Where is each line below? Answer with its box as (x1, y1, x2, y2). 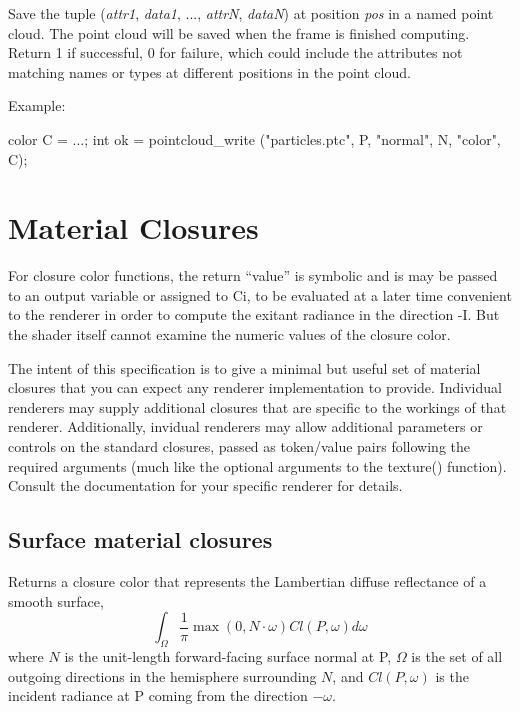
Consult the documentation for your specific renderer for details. (8, 475, 403, 496)
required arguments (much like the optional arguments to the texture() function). (8, 455, 507, 476)
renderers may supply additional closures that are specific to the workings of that (8, 396, 507, 417)
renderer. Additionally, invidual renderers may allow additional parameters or (8, 416, 483, 437)
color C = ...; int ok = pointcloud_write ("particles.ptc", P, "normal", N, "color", (8, 128, 501, 149)
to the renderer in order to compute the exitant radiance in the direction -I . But (8, 304, 500, 325)
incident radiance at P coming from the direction (8, 685, 308, 706)
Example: (8, 95, 66, 116)
